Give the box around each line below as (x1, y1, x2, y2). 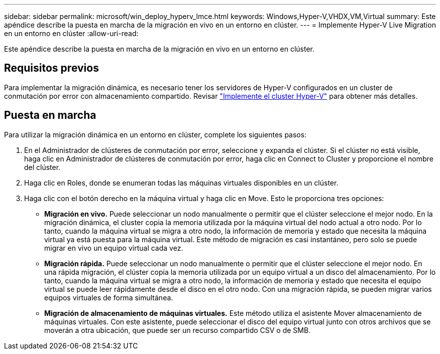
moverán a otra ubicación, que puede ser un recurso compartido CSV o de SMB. (44, 325, 311, 334)
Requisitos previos (4, 62, 99, 75)
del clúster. (24, 162, 61, 171)
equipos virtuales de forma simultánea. (44, 293, 173, 302)
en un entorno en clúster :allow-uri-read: (4, 29, 139, 38)
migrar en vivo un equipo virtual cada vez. (44, 243, 183, 252)
